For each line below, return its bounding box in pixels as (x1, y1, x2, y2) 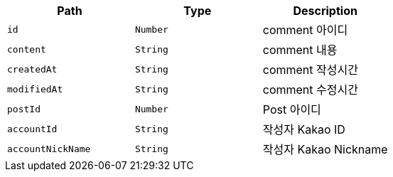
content (7, 43, 46, 55)
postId (7, 103, 41, 114)
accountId (7, 123, 58, 134)
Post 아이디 (262, 102, 321, 117)
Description (293, 4, 357, 18)
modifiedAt (7, 83, 63, 95)
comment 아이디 (262, 23, 348, 37)
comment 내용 (262, 43, 338, 57)
